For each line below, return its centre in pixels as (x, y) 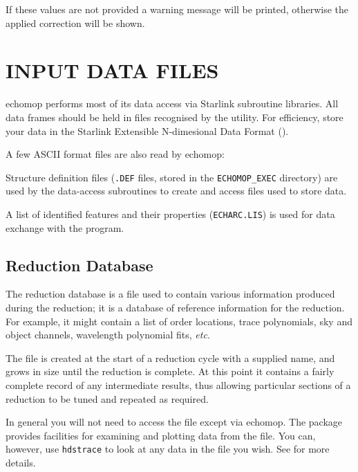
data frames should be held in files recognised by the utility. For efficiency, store (175, 117)
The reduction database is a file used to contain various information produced (170, 294)
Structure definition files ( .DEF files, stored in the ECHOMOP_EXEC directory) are (172, 177)
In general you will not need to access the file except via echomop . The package (174, 422)
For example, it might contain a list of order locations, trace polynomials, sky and (179, 321)
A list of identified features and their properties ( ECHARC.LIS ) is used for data (170, 214)
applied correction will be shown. (75, 22)
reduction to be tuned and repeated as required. (107, 398)
